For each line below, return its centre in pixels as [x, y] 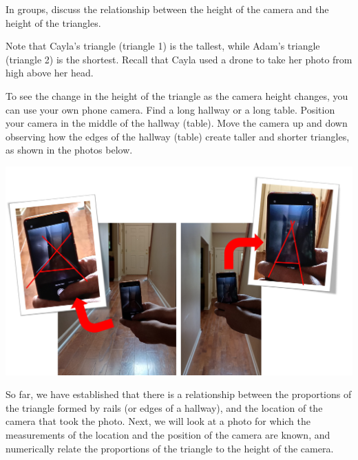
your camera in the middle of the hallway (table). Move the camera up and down [177, 123]
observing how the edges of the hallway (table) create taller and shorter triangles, [178, 136]
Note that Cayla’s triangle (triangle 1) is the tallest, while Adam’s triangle [163, 46]
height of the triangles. [53, 22]
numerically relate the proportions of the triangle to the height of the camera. [170, 448]
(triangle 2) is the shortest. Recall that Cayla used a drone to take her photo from [179, 59]
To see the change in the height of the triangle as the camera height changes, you [177, 95]
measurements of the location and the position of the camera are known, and [168, 435]
